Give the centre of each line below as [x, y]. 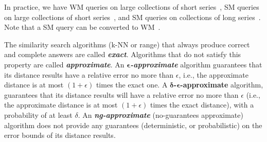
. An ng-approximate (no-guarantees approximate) [161, 114]
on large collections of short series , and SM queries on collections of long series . [132, 17]
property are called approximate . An [64, 64]
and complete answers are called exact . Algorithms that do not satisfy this [123, 54]
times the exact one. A [132, 85]
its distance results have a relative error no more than [89, 74]
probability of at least [38, 114]
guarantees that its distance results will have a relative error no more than [121, 94]
